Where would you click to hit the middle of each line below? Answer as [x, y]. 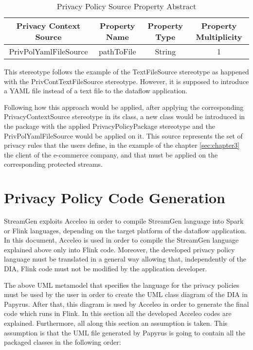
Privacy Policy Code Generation [115, 198]
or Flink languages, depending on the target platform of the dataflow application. [126, 230]
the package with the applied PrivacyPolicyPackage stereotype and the [109, 126]
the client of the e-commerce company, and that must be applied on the [111, 154]
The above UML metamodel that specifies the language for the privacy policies [122, 285]
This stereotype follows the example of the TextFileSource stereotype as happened [126, 71]
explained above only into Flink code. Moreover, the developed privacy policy [119, 249]
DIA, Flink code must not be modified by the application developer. [106, 269]
